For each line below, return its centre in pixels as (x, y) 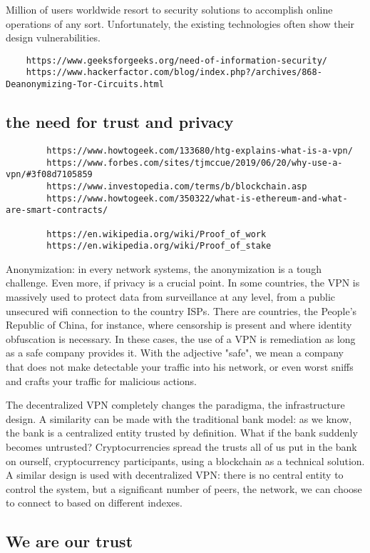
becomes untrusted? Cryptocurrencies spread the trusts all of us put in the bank (181, 446)
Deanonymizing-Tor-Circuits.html (85, 85)
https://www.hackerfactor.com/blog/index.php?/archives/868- (174, 73)
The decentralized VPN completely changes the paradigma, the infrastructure (175, 405)
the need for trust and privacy (120, 122)
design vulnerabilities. (53, 38)
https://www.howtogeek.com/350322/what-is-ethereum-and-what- (197, 198)
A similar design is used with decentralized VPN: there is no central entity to (175, 475)
